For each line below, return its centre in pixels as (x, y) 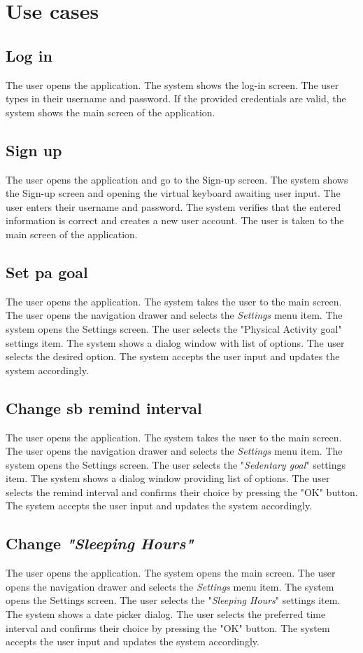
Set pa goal (47, 271)
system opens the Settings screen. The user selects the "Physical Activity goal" (174, 328)
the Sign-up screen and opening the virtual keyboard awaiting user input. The (173, 193)
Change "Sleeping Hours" (100, 543)
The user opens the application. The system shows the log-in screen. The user (172, 84)
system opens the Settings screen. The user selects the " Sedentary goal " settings (176, 464)
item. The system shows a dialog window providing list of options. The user (168, 478)
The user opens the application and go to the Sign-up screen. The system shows (177, 179)
